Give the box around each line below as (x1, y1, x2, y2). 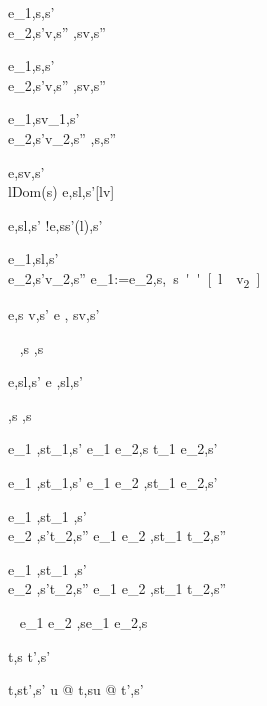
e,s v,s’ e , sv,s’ (8, 304, 100, 325)
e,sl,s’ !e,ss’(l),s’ (8, 214, 103, 235)
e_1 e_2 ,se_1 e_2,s (19, 612, 148, 632)
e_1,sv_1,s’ (8, 108, 80, 129)
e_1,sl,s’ (8, 248, 59, 269)
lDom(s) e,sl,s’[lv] (8, 181, 115, 202)
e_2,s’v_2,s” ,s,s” (8, 127, 117, 148)
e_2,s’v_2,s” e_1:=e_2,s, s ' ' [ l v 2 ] (8, 267, 261, 291)
